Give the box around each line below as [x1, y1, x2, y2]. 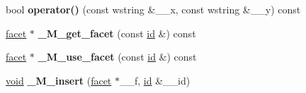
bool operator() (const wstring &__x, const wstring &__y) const [6, 2, 301, 16]
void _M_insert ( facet [6, 73, 112, 87]
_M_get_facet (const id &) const [38, 25, 196, 40]
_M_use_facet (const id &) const [38, 49, 197, 64]
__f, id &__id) [119, 73, 191, 87]
